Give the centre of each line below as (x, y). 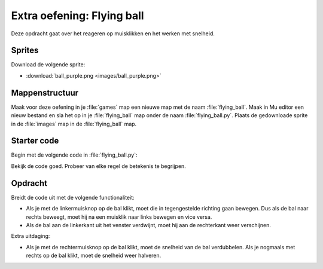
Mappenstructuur (45, 93)
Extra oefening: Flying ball (77, 16)
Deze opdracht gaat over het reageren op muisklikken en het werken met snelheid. (113, 33)
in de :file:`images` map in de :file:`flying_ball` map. (74, 124)
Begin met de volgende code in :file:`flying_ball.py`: (74, 155)
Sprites (25, 51)
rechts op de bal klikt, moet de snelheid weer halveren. (94, 256)
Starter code (35, 141)
